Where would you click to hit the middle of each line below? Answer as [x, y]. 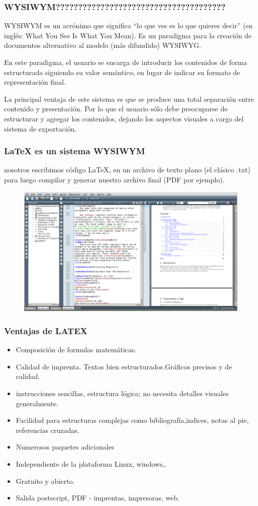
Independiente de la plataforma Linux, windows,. [91, 463]
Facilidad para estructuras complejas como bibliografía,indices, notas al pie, [132, 420]
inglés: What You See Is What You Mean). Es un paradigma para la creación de [128, 35]
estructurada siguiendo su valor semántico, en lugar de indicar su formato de [122, 72]
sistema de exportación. [40, 128]
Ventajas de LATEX [46, 330]
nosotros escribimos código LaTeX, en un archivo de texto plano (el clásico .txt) [127, 170]
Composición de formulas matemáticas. [76, 350]
